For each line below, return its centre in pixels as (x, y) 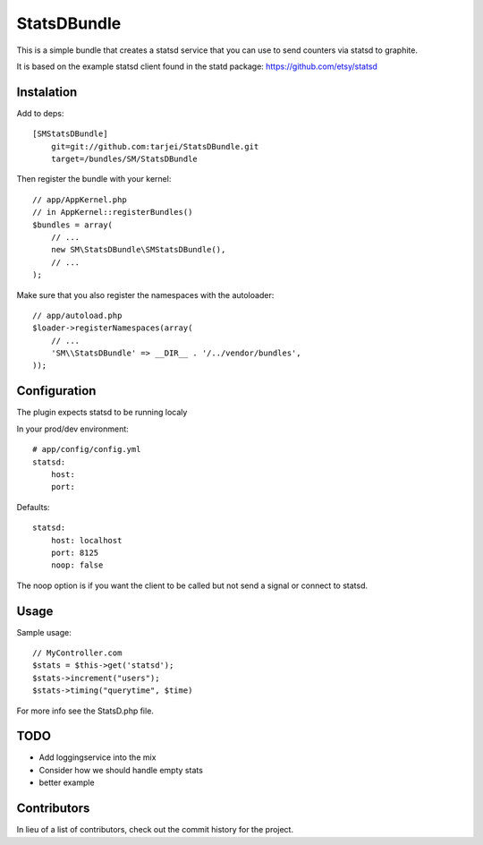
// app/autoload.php (77, 315)
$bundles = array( (73, 225)
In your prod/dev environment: (72, 429)
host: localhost (86, 540)
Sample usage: (44, 632)
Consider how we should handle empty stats (121, 770)
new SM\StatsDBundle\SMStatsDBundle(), (138, 250)
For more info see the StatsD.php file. (85, 711)
